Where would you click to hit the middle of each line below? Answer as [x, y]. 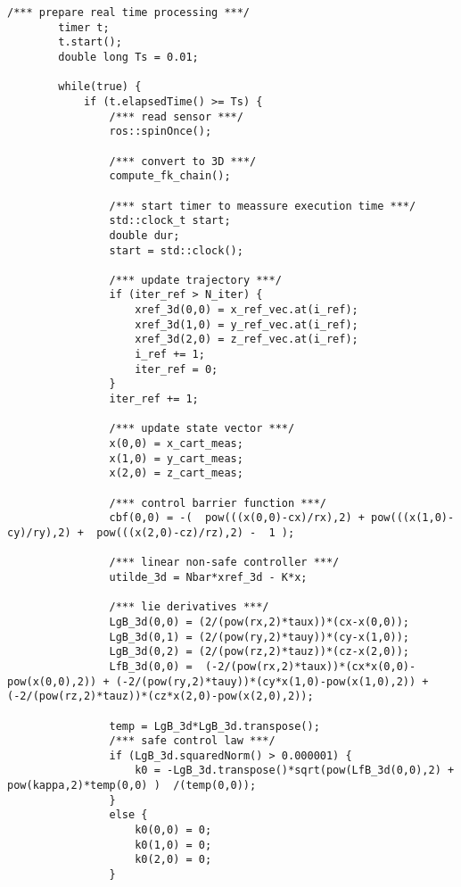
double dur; [144, 235]
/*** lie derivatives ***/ [189, 607]
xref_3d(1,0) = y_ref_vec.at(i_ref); [247, 324]
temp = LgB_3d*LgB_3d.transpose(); [214, 726]
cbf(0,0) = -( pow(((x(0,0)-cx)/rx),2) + [237, 518]
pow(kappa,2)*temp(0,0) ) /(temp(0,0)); [132, 786]
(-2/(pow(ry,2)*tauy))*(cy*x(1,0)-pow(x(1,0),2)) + [272, 681]
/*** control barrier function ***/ [218, 503]
